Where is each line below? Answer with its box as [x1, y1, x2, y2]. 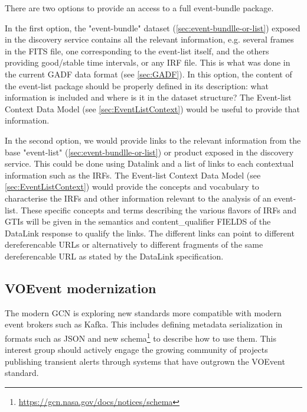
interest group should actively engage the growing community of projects [5, 343, 268, 356]
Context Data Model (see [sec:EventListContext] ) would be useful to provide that [5, 102, 300, 115]
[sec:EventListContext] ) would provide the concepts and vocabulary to [5, 180, 259, 193]
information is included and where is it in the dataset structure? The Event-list [5, 91, 292, 103]
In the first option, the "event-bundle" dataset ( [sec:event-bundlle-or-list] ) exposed [5, 21, 301, 34]
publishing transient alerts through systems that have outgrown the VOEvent [5, 355, 285, 367]
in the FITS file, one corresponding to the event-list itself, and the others [5, 44, 269, 57]
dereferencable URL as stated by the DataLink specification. [5, 249, 224, 262]
